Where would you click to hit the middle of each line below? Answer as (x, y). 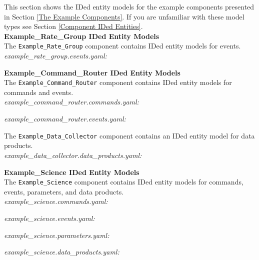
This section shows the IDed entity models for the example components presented (129, 6)
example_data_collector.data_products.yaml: (73, 155)
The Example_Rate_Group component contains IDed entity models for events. (122, 46)
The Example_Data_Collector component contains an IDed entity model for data (129, 135)
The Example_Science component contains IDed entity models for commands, (124, 182)
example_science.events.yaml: (49, 218)
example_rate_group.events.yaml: (55, 56)
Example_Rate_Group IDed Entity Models (82, 36)
